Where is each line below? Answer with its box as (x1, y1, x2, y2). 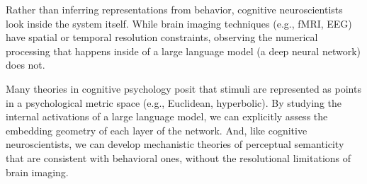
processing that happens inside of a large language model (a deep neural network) (6, 43, 361, 58)
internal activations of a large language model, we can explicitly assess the (6, 109, 328, 124)
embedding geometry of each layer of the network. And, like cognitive (6, 122, 307, 137)
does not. (6, 57, 45, 72)
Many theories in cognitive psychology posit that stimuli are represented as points (6, 81, 361, 96)
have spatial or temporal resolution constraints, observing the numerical (6, 30, 318, 45)
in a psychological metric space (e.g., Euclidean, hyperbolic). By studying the (6, 95, 341, 110)
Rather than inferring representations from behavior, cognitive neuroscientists (6, 2, 343, 16)
